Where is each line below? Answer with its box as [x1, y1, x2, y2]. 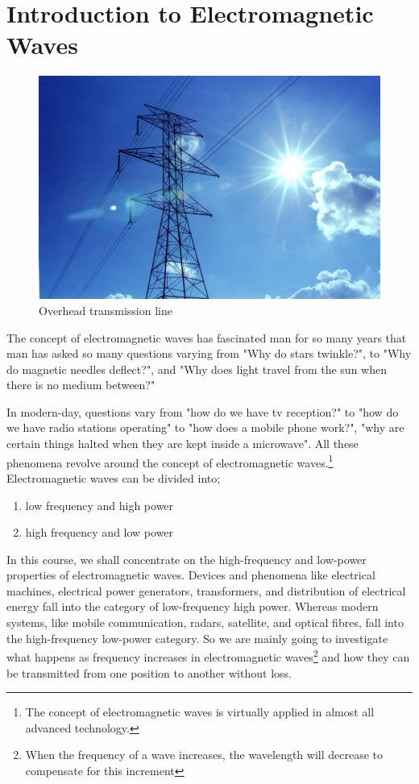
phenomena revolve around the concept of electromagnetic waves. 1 [6, 451, 334, 471]
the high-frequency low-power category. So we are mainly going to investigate [6, 629, 388, 646]
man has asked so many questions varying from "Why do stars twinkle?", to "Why [6, 345, 412, 362]
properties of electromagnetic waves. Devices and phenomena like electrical [6, 566, 375, 583]
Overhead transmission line [39, 301, 172, 318]
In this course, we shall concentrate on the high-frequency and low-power [6, 550, 367, 567]
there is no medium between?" [6, 376, 156, 393]
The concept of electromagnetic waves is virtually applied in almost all [25, 703, 375, 720]
